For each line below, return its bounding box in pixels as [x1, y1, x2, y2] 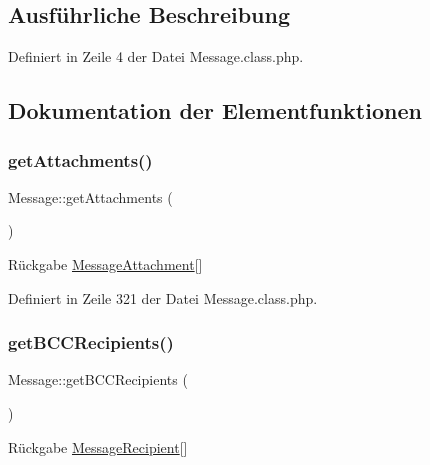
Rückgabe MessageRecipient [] [8, 436, 188, 457]
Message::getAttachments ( [8, 186, 173, 207]
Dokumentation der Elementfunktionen [8, 95, 422, 126]
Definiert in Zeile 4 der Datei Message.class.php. [8, 46, 304, 67]
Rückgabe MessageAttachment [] [8, 253, 203, 274]
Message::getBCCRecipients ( [8, 369, 188, 390]
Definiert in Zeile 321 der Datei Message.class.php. [8, 287, 318, 308]
